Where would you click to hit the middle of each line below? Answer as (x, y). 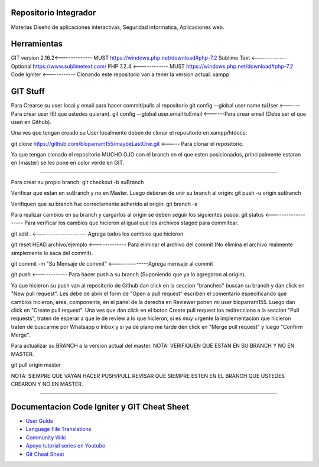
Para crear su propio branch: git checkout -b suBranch (77, 182)
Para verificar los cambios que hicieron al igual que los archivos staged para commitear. (131, 223)
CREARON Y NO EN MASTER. (47, 384)
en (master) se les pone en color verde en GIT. (68, 163)
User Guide (40, 421)
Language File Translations (58, 429)
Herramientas (37, 44)
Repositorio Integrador (53, 13)
